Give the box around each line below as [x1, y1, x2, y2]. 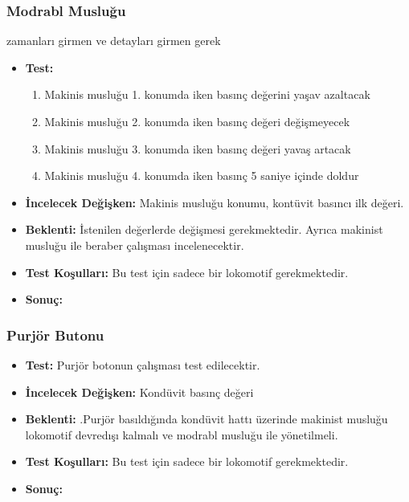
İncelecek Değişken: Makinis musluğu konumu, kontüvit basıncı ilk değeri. [25, 194, 404, 210]
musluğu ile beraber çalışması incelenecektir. [25, 236, 244, 253]
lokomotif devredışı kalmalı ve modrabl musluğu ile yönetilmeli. [25, 426, 338, 443]
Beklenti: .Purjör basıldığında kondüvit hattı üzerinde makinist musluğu [25, 410, 388, 427]
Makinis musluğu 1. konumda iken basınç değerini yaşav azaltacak [44, 86, 370, 103]
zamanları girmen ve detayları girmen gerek [6, 32, 221, 49]
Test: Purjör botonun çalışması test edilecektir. [25, 356, 260, 373]
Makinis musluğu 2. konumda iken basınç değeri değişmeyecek [44, 113, 350, 129]
